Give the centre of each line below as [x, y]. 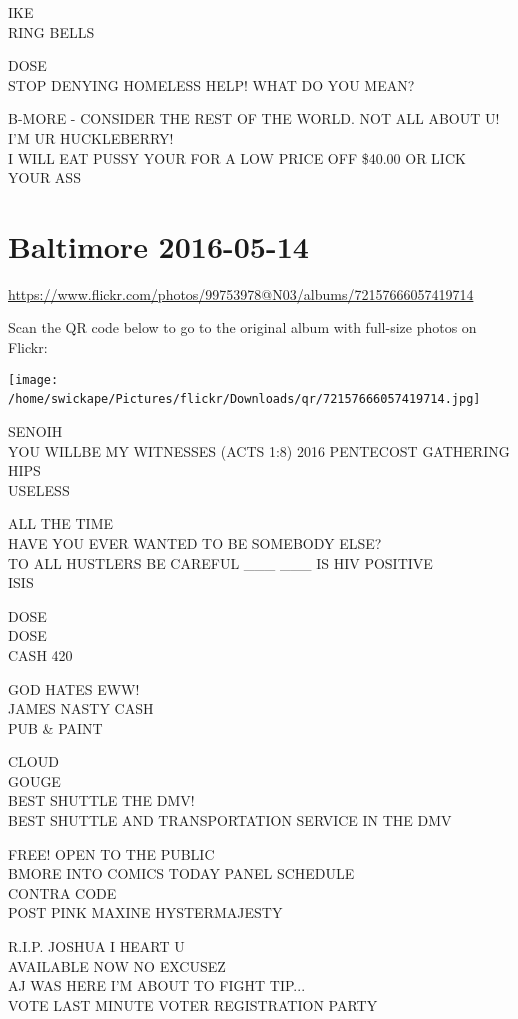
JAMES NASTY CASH [81, 708]
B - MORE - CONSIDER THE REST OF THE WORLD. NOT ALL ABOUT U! [254, 118]
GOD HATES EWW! [74, 688]
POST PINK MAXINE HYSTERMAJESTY [145, 912]
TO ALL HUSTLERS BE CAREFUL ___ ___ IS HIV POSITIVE [220, 562]
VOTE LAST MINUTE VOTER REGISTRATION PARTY [193, 1004]
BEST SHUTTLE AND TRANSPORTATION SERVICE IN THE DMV [230, 820]
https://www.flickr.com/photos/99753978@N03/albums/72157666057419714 [241, 293]
